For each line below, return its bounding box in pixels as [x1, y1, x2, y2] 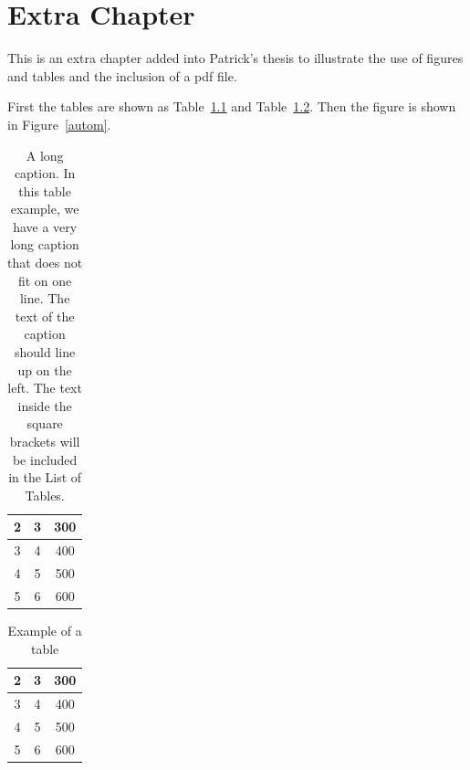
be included [12, 449, 78, 469]
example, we [10, 199, 79, 218]
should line [15, 343, 76, 362]
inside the [17, 396, 72, 415]
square [26, 414, 63, 433]
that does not [7, 253, 83, 272]
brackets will [9, 432, 80, 450]
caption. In [14, 163, 76, 183]
